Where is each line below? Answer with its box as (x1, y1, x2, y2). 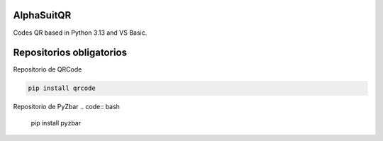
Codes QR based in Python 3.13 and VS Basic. (13, 28, 148, 37)
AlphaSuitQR (13, 9, 72, 21)
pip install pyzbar (30, 118, 82, 127)
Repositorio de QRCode (13, 65, 82, 74)
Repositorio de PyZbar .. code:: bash (13, 103, 121, 111)
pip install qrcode (28, 84, 96, 92)
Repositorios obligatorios (13, 47, 128, 59)
